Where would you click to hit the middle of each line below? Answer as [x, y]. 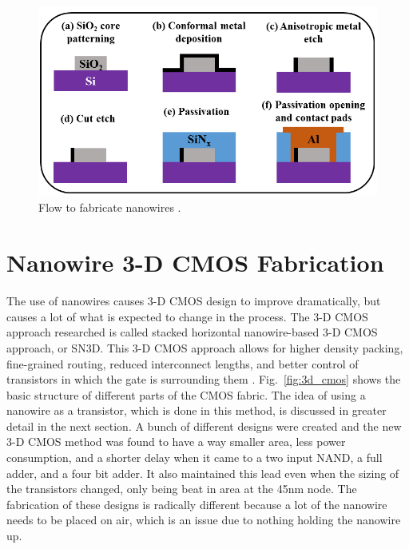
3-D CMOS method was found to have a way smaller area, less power [176, 442]
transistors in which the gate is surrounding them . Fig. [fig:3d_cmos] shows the [204, 379]
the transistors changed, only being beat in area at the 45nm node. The [182, 489]
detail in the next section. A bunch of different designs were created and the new [204, 426]
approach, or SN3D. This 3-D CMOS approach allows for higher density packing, [205, 347]
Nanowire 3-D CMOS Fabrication [195, 263]
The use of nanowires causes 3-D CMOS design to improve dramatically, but [194, 301]
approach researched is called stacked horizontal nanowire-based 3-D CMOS [192, 332]
